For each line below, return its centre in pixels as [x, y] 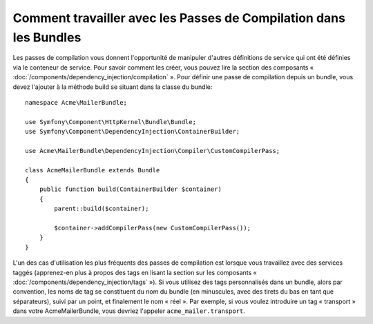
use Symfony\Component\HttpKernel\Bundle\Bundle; [111, 122]
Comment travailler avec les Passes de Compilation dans [179, 18]
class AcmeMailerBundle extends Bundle [93, 170]
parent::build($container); [102, 209]
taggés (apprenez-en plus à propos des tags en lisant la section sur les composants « [135, 272]
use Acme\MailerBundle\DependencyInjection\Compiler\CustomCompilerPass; [153, 151]
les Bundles [47, 37]
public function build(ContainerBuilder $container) [131, 189]
